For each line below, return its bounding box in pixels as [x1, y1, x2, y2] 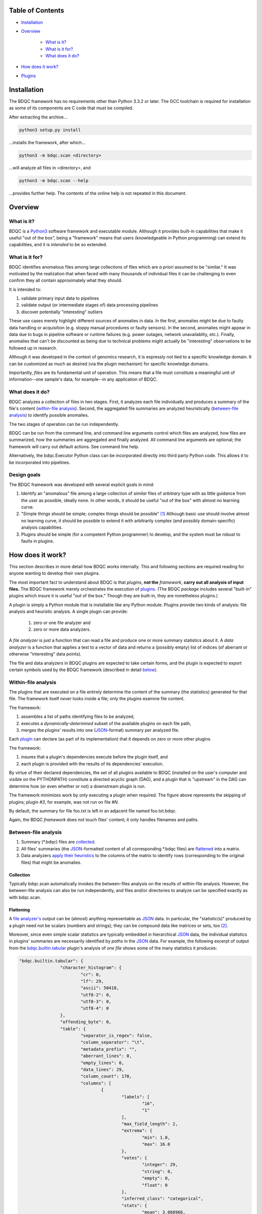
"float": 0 [142, 1182, 168, 1188]
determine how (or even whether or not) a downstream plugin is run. [9, 783, 146, 789]
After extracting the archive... [9, 114, 67, 120]
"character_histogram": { [60, 965, 122, 971]
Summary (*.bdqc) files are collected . [21, 839, 96, 845]
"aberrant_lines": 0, [80, 1053, 132, 1059]
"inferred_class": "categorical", [121, 1196, 204, 1201]
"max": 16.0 [142, 1142, 170, 1147]
